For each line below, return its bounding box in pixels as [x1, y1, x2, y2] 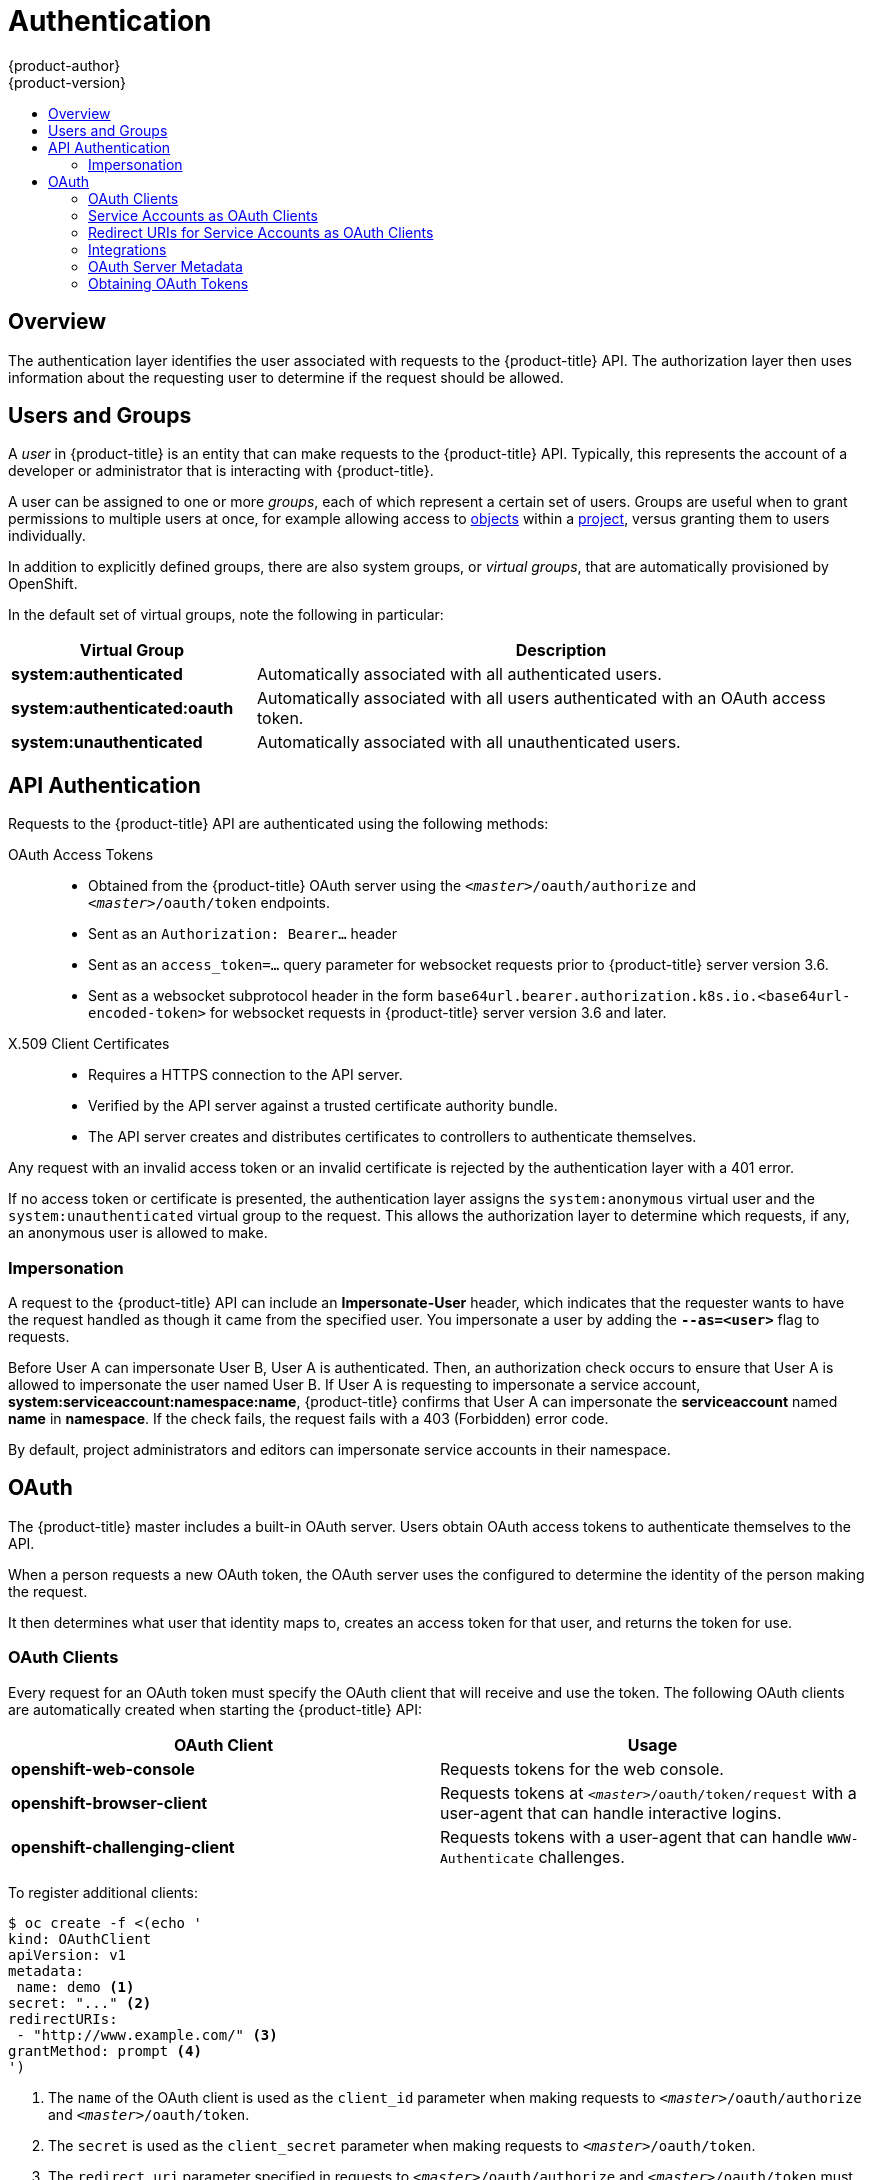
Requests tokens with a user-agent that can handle [440, 1826, 823, 1847]
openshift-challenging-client [11, 1836, 235, 1857]
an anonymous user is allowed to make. [8, 1224, 268, 1242]
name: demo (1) [16, 1978, 135, 1995]
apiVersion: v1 [8, 1946, 127, 1963]
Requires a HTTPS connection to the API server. [88, 1066, 403, 1084]
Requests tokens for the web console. [440, 1758, 724, 1779]
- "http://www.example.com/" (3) [16, 2026, 278, 2043]
